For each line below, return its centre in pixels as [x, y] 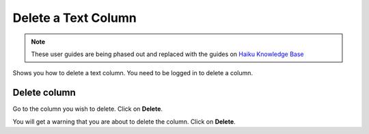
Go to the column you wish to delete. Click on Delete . [88, 109]
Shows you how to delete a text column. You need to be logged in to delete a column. [133, 73]
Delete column [44, 93]
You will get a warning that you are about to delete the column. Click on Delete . [124, 121]
